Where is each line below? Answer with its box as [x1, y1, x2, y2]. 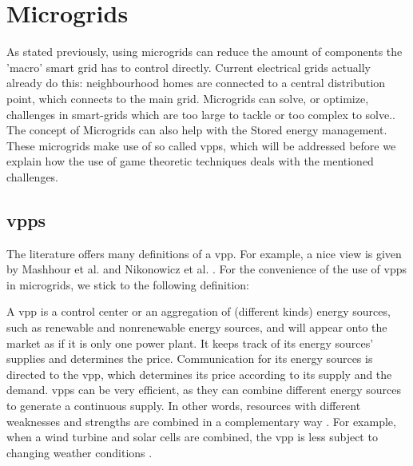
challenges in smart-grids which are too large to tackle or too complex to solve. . [6, 106, 395, 122]
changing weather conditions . [6, 444, 153, 460]
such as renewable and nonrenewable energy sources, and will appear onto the [6, 319, 387, 336]
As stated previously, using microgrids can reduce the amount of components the [6, 43, 403, 60]
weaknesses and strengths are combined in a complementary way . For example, [6, 412, 396, 429]
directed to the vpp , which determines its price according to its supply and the [6, 365, 392, 382]
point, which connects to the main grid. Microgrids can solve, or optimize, [6, 90, 369, 106]
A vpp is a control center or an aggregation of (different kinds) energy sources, [6, 303, 391, 320]
